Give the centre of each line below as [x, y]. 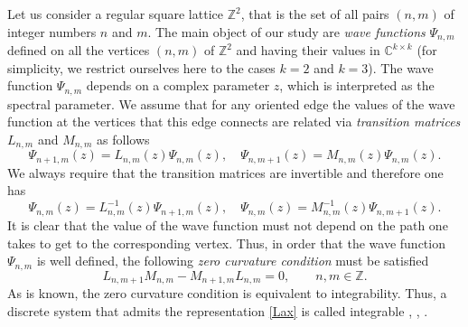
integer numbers [52, 31]
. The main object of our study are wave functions [286, 31]
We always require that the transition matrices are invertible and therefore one [225, 172]
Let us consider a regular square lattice [115, 14]
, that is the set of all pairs [315, 14]
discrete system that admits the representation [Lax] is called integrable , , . [218, 310]
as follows [123, 139]
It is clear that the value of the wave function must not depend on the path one [228, 224]
